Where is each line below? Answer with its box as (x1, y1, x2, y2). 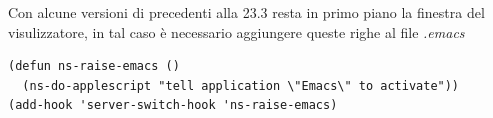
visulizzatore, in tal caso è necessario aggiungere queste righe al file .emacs (8, 21, 465, 42)
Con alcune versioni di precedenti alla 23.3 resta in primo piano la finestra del (8, 2, 485, 22)
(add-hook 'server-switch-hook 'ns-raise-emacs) (8, 98, 338, 113)
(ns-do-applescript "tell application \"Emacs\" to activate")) (22, 78, 460, 93)
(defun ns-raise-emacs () (8, 59, 180, 74)
